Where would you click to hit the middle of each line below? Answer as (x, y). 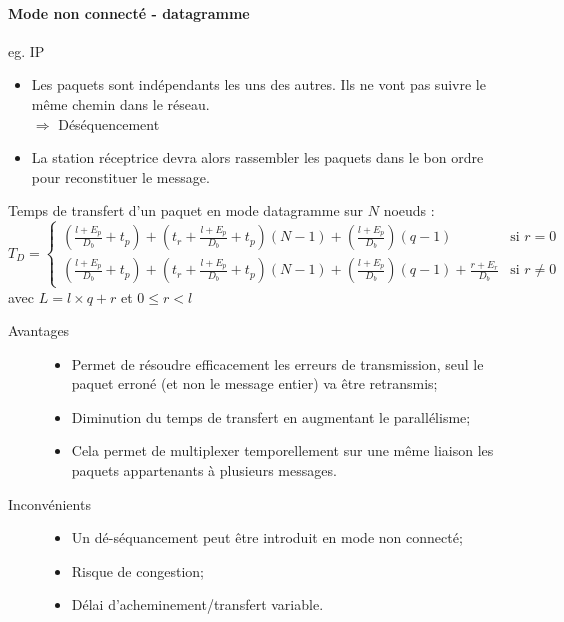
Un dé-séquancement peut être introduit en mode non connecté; (267, 537)
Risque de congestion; (137, 570)
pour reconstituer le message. (120, 176)
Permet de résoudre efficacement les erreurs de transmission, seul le (277, 363)
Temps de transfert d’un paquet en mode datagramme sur (186, 210)
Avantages (39, 330)
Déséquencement (109, 123)
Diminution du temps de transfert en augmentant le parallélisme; (271, 416)
